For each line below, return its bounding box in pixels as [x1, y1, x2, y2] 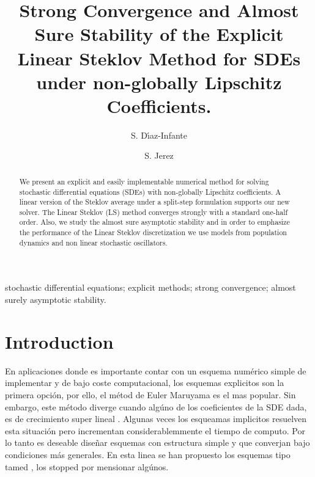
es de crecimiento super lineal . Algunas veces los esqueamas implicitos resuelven [5, 412, 307, 425]
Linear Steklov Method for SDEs [17, 45, 301, 70]
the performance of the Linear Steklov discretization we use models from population [19, 227, 287, 238]
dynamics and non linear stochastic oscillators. [19, 237, 168, 247]
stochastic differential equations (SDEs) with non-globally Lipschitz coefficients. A [19, 186, 281, 197]
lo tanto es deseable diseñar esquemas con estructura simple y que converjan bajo [5, 436, 310, 449]
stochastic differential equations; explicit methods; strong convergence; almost [5, 281, 296, 294]
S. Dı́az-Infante [131, 128, 187, 141]
